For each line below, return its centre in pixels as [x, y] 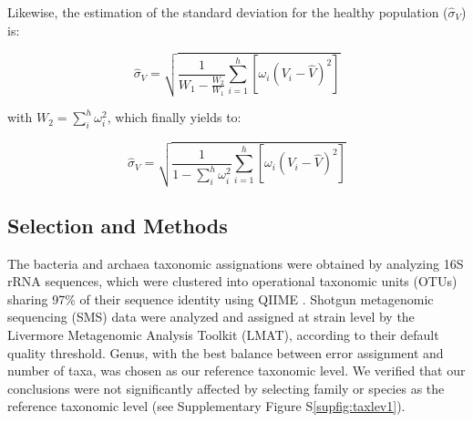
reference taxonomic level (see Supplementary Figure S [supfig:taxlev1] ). [206, 406]
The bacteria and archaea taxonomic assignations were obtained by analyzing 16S [236, 263]
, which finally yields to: [174, 117]
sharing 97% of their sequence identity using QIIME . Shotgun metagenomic [221, 298]
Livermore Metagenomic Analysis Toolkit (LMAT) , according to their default [223, 335]
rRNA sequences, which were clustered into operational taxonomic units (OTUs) [232, 281]
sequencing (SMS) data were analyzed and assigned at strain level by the [211, 317]
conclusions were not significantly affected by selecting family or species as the [226, 388]
